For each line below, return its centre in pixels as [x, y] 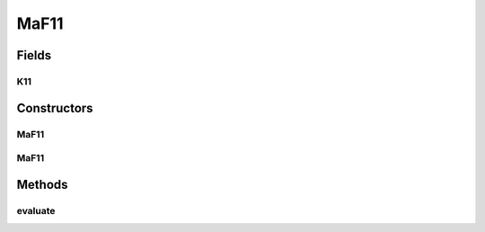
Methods [42, 184]
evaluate [36, 210]
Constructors [55, 108]
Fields [34, 55]
